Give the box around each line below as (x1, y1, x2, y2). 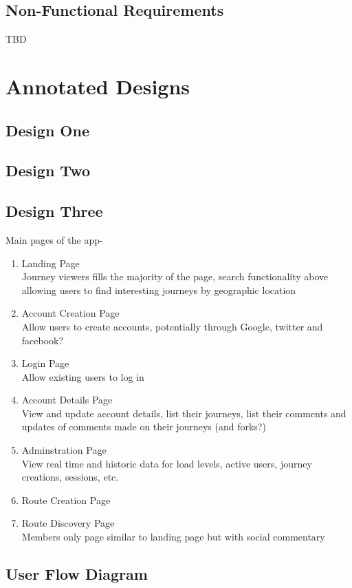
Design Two (5, 160, 90, 181)
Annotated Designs (5, 72, 190, 100)
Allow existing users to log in (21, 369, 144, 384)
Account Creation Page (21, 306, 120, 320)
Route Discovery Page (21, 516, 115, 530)
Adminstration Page (21, 443, 107, 457)
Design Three (5, 200, 103, 222)
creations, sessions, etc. (21, 470, 119, 484)
